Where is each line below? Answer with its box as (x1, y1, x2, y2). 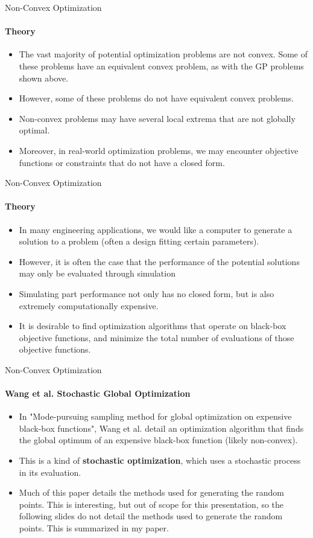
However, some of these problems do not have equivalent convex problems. (19, 92, 294, 104)
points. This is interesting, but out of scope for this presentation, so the (19, 498, 284, 510)
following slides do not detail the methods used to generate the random (19, 510, 283, 522)
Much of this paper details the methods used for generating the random (19, 486, 284, 499)
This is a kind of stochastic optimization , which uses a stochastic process (19, 454, 301, 467)
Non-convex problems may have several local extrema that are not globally (19, 112, 296, 124)
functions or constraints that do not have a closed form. (19, 156, 225, 168)
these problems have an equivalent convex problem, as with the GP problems (19, 59, 304, 72)
